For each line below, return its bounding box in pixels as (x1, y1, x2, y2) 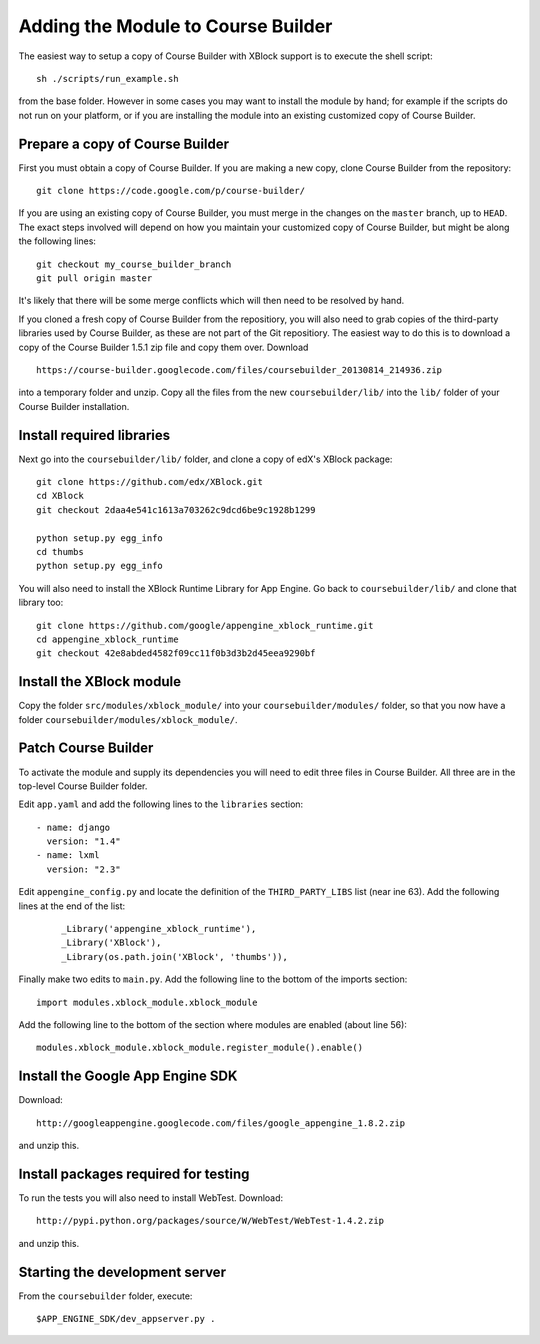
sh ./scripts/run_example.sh (36, 73, 179, 84)
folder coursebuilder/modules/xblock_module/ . (18, 713, 238, 725)
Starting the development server (18, 1263, 227, 1280)
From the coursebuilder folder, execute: (18, 1290, 193, 1302)
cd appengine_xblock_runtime (36, 633, 179, 645)
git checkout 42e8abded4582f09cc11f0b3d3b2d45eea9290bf (36, 648, 316, 659)
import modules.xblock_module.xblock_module (36, 996, 259, 1008)
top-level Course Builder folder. (18, 780, 148, 792)
